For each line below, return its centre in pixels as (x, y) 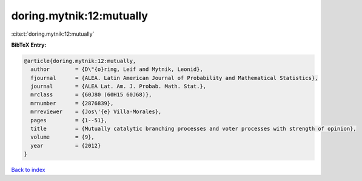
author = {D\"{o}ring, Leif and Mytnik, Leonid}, (117, 69)
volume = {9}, (63, 137)
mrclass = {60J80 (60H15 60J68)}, (91, 95)
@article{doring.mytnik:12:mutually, (80, 61)
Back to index (28, 170)
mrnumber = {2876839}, (72, 103)
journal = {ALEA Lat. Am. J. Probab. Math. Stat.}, (119, 87)
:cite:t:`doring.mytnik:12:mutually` (53, 34)
